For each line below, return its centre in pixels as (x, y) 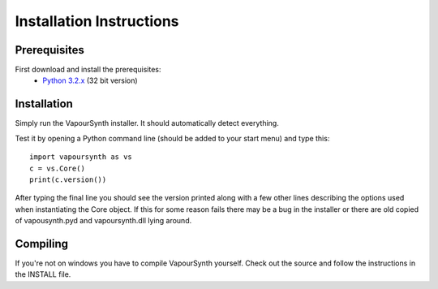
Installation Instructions (97, 21)
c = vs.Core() (57, 168)
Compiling (42, 244)
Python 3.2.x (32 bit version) (90, 80)
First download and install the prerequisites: (88, 70)
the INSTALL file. (43, 274)
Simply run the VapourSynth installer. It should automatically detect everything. (147, 123)
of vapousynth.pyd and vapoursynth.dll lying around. (103, 221)
